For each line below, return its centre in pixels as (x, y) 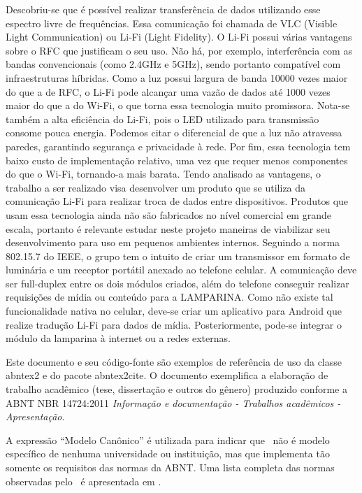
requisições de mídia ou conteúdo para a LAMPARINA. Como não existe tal (169, 297)
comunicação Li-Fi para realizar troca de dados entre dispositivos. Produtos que (177, 201)
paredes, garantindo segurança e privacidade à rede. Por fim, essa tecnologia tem (178, 146)
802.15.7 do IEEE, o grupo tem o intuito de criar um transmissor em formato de (178, 256)
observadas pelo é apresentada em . (84, 481)
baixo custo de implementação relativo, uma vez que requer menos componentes (177, 160)
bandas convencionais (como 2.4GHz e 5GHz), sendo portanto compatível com (173, 64)
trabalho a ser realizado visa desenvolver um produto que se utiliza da (156, 187)
